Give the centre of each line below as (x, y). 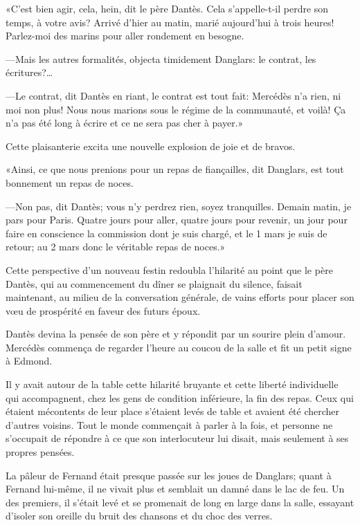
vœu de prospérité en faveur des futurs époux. (103, 310)
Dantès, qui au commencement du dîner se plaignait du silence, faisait (154, 283)
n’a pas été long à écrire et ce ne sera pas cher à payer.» (125, 123)
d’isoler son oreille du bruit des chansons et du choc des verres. (139, 516)
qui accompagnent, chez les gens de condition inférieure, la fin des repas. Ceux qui (180, 397)
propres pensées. (40, 452)
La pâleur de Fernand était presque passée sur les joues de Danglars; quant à (169, 475)
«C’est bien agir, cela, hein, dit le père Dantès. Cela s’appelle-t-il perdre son (167, 8)
